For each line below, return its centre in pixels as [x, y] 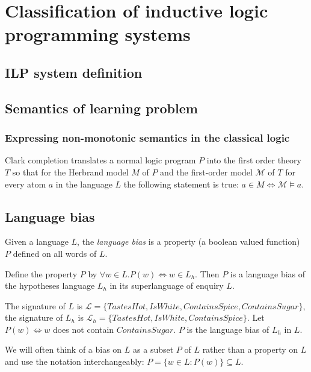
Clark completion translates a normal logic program [100, 160]
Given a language [37, 241]
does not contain [83, 329]
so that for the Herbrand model [70, 172]
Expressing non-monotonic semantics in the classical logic [147, 138]
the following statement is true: [181, 184]
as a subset [153, 349]
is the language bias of [228, 329]
